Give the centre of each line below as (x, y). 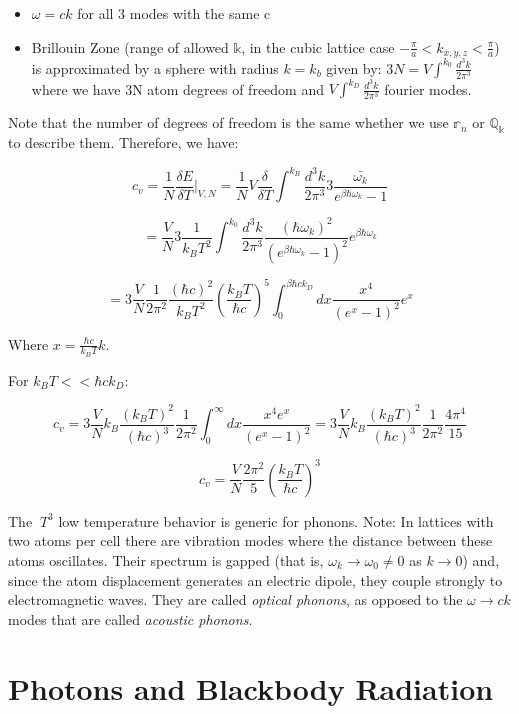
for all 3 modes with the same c (174, 13)
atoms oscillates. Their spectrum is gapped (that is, (166, 559)
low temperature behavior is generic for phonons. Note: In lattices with (276, 520)
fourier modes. (428, 88)
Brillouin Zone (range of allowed (130, 46)
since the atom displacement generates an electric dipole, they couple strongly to (255, 579)
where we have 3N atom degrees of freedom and (177, 88)
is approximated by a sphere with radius (155, 67)
